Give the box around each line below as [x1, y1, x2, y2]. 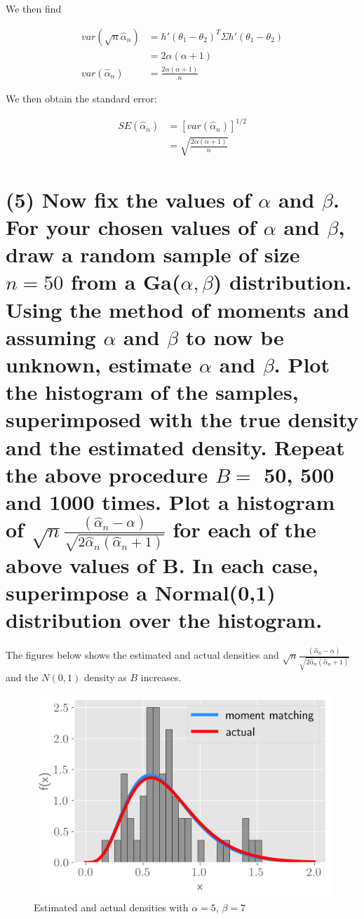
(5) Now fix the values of [6, 185, 251, 213]
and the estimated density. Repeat [6, 432, 345, 461]
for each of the [173, 515, 316, 544]
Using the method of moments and [6, 295, 350, 323]
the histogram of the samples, [6, 377, 299, 406]
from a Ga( [70, 267, 181, 296]
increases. [140, 669, 182, 684]
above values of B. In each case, [6, 550, 318, 579]
